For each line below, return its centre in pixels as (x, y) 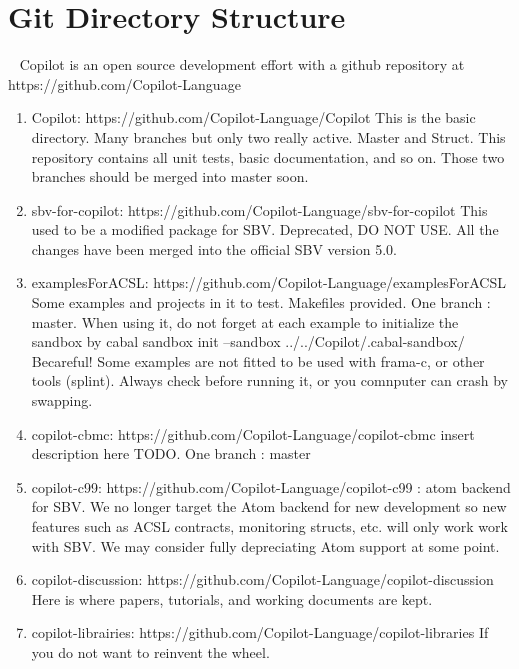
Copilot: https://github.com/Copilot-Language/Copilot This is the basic (253, 117)
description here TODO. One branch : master (171, 453)
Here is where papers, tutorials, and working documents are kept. (232, 598)
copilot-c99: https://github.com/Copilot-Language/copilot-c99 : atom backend (271, 486)
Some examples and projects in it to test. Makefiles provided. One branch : (261, 302)
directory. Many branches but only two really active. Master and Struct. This (268, 136)
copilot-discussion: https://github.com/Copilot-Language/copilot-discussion (262, 579)
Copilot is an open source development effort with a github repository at (242, 64)
